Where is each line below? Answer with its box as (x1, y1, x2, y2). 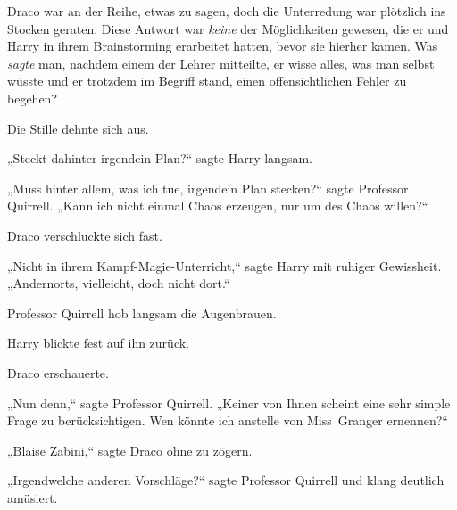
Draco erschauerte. (7, 363, 109, 382)
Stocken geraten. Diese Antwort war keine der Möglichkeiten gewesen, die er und (7, 19, 449, 37)
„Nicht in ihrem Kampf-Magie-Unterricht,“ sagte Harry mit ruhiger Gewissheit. (7, 256, 442, 275)
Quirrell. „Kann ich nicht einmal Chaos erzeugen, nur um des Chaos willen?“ (7, 196, 428, 215)
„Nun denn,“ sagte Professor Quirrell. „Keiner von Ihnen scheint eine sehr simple (7, 393, 451, 412)
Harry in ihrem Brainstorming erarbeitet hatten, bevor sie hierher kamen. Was (7, 37, 438, 55)
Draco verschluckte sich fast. (7, 226, 162, 244)
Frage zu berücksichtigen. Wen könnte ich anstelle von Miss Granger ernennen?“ (7, 411, 448, 430)
